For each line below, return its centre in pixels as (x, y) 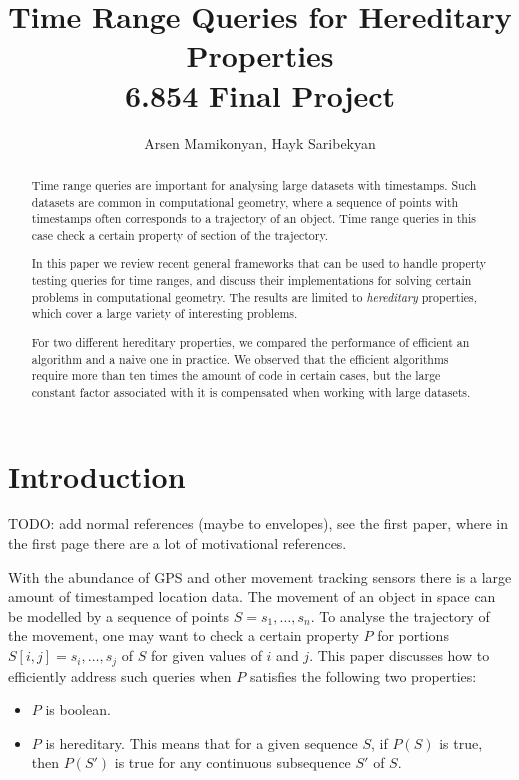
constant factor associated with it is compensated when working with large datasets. (251, 391)
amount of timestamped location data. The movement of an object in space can (252, 596)
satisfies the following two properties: (363, 675)
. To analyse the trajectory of (400, 615)
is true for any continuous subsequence (232, 762)
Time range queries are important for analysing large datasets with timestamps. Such (254, 184)
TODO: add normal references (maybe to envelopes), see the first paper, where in (258, 523)
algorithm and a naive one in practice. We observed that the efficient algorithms (240, 358)
